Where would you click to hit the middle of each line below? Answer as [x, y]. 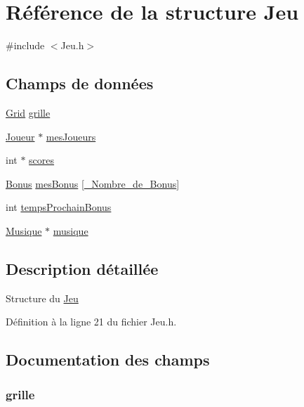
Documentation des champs [108, 360]
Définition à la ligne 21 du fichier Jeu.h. [91, 322]
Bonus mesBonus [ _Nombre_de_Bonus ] [93, 183]
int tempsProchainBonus [59, 207]
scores [42, 160]
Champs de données [80, 83]
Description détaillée [82, 268]
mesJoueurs [71, 136]
